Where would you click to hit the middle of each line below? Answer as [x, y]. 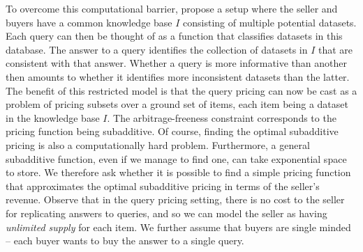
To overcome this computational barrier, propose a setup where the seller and [172, 8]
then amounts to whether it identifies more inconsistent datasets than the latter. [178, 76]
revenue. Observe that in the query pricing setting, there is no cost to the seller [175, 199]
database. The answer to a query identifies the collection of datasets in [157, 49]
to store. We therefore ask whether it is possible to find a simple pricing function [178, 172]
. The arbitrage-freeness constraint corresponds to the [222, 117]
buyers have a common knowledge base [89, 22]
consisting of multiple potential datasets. [270, 22]
